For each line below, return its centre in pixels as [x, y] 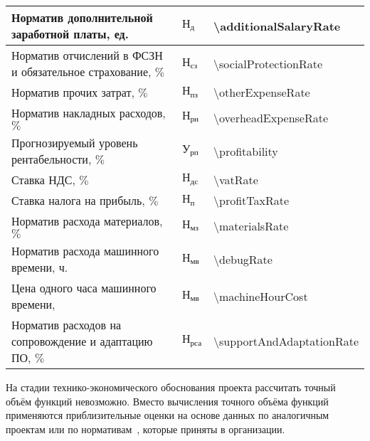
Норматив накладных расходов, [89, 113]
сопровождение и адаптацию [82, 341]
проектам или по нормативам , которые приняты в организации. [146, 429]
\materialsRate [251, 225]
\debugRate [243, 259]
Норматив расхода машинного [85, 251]
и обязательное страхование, [81, 71]
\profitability [246, 151]
